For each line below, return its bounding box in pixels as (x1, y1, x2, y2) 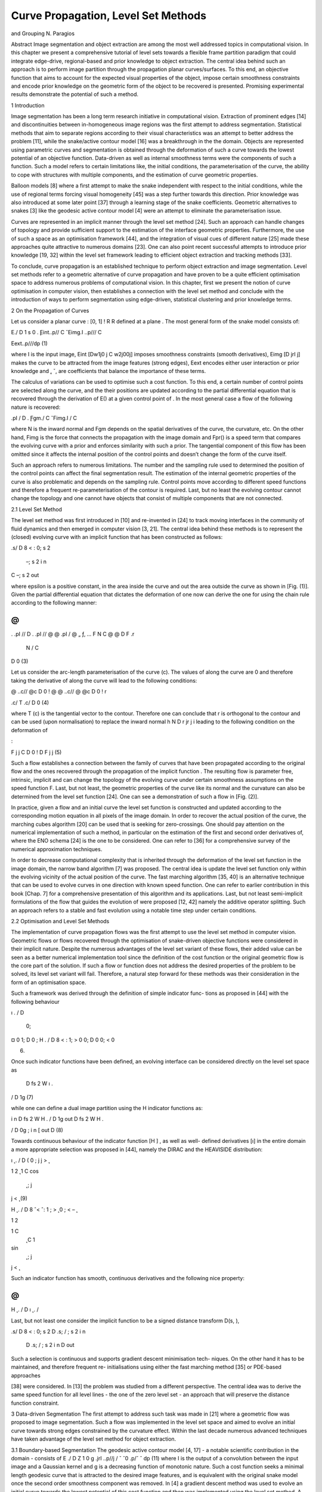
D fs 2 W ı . (26, 1080, 53, 1087)
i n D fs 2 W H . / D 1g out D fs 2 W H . (11, 1115, 104, 1123)
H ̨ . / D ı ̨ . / (11, 1306, 39, 1313)
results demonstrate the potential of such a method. (11, 91, 138, 98)
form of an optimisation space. (11, 979, 86, 986)
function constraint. (11, 1399, 60, 1407)
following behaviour (11, 998, 60, 1005)
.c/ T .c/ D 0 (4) (11, 699, 49, 706)
